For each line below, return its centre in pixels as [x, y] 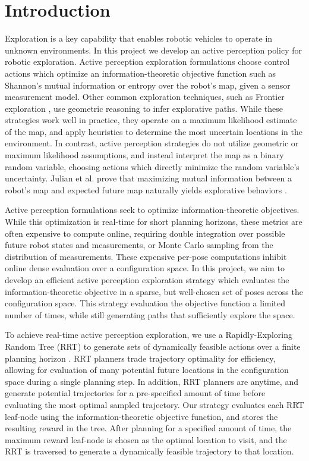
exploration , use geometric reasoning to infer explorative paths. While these [144, 108]
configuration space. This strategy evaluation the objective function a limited [145, 303]
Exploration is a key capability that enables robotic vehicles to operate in [139, 38]
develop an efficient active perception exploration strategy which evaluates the [147, 280]
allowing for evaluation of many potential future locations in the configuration [147, 370]
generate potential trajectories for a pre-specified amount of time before [135, 393]
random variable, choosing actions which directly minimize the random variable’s [152, 166]
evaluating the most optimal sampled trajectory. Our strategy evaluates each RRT [154, 404]
